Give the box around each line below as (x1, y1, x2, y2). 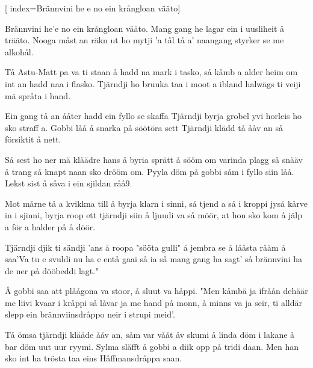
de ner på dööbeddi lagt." (5, 264, 99, 277)
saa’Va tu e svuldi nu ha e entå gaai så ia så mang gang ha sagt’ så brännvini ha (5, 253, 302, 265)
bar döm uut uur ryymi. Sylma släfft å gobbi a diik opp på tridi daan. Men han (5, 340, 299, 352)
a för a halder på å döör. (5, 220, 96, 233)
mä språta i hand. (5, 89, 71, 102)
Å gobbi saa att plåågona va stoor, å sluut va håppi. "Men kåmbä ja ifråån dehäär (5, 284, 308, 297)
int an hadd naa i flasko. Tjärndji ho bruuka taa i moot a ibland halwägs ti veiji (5, 77, 301, 90)
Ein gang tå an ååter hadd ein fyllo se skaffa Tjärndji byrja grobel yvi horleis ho (5, 109, 302, 122)
